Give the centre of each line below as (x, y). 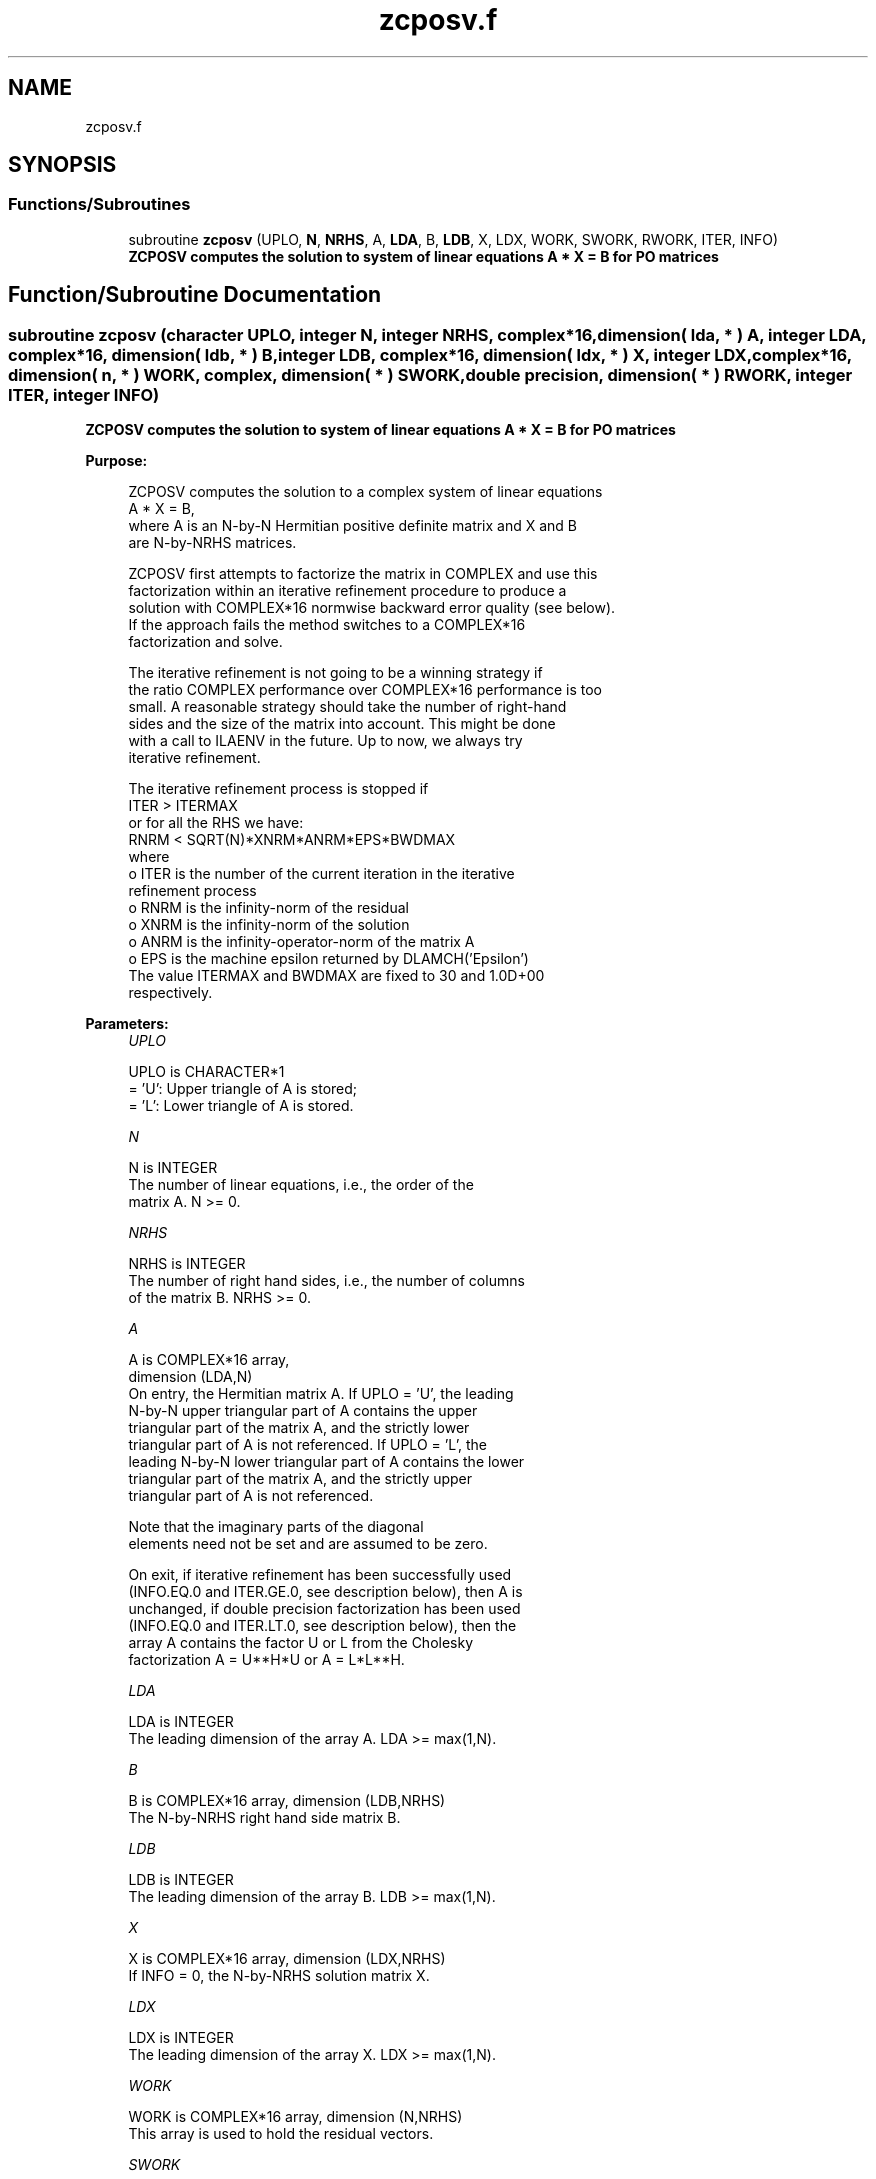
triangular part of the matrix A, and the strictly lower (299, 1428)
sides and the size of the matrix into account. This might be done (342, 724)
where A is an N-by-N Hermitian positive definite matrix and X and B (353, 526)
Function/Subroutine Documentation (195, 295)
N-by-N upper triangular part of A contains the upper (303, 1411)
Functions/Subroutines (99, 204)
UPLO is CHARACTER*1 (206, 1072)
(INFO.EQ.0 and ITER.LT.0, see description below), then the (322, 1626)
